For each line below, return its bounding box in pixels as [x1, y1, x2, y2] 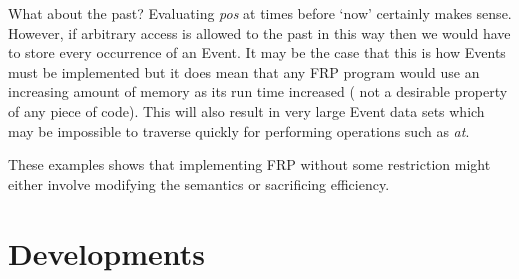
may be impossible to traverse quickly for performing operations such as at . [8, 120, 470, 141]
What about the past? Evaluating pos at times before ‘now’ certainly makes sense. [8, 3, 512, 23]
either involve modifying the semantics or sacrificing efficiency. [8, 173, 390, 194]
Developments [8, 232, 206, 273]
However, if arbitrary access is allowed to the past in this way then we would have [8, 22, 511, 43]
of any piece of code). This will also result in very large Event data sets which [8, 100, 485, 121]
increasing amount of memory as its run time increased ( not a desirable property [8, 81, 508, 102]
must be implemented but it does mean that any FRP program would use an [8, 61, 480, 82]
